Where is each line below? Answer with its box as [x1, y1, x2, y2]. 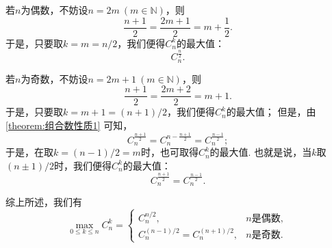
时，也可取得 [140, 145, 199, 159]
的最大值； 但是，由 [226, 105, 316, 119]
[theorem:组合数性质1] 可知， [5, 118, 133, 132]
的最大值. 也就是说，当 [209, 145, 312, 159]
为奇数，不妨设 [21, 71, 88, 85]
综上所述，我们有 [5, 195, 82, 208]
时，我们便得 [54, 158, 112, 172]
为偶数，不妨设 [21, 3, 88, 16]
